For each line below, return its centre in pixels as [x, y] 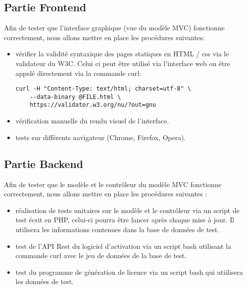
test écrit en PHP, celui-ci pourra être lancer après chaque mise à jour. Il [125, 220]
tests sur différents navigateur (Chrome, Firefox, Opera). [101, 137]
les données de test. [45, 281]
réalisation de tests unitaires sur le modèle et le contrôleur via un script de [127, 210]
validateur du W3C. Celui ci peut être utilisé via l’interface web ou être [123, 63]
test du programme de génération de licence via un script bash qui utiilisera [129, 272]
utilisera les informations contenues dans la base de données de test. [117, 229]
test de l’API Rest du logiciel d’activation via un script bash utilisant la [123, 246]
